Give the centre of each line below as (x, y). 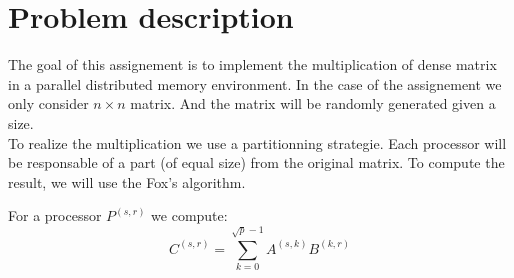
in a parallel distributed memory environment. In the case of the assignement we (255, 83)
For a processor (55, 215)
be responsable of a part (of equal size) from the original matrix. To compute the (256, 162)
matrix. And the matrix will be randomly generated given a (313, 103)
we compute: (189, 215)
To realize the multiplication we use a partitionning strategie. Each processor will (257, 142)
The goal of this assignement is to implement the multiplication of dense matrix (252, 64)
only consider (48, 103)
